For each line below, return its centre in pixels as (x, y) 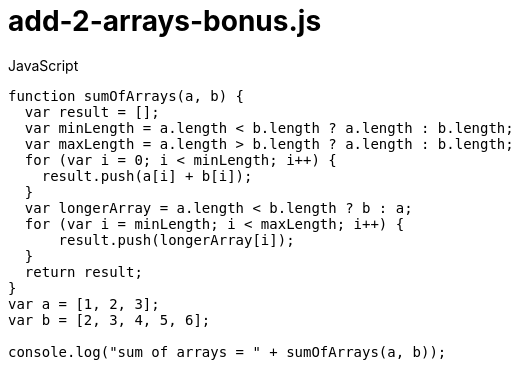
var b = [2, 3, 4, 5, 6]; (109, 319)
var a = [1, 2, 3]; (84, 303)
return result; (83, 271)
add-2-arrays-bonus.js (165, 21)
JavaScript (43, 65)
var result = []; (92, 111)
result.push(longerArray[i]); (176, 239)
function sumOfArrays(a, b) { (126, 95)
